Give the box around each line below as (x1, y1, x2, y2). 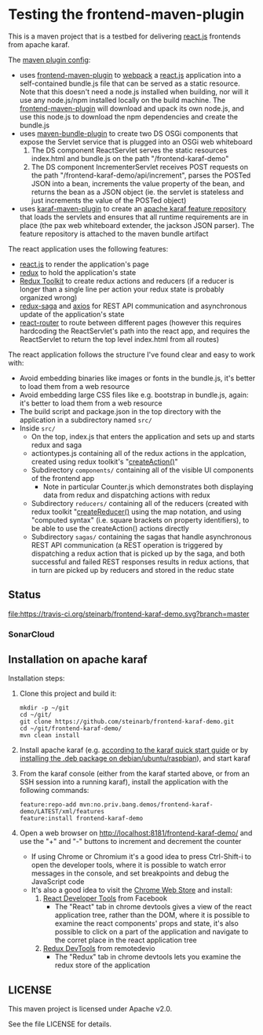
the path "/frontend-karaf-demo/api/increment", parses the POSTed (31, 171, 251, 180)
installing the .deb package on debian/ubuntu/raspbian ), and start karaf (19, 754, 251, 763)
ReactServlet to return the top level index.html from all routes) (19, 334, 220, 343)
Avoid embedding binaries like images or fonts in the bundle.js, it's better (19, 373, 256, 383)
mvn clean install (19, 732, 80, 740)
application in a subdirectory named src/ (19, 415, 152, 424)
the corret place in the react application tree (54, 935, 198, 945)
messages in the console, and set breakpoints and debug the (31, 868, 229, 878)
